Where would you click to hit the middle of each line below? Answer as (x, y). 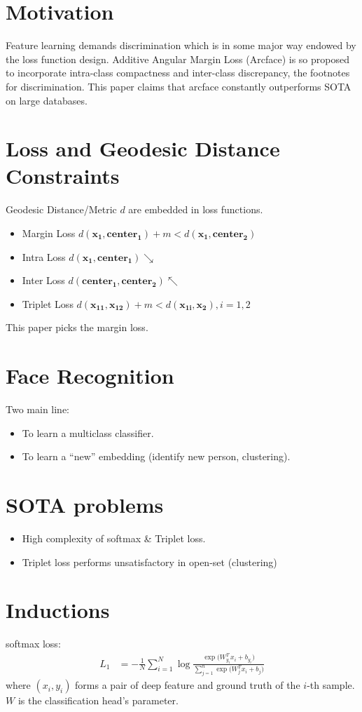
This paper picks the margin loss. (77, 327)
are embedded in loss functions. (196, 209)
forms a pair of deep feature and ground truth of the (188, 685)
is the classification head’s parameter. (98, 700)
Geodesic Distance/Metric (61, 209)
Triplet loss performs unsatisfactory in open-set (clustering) (149, 562)
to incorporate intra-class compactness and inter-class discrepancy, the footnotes (178, 73)
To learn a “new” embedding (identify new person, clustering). (156, 456)
